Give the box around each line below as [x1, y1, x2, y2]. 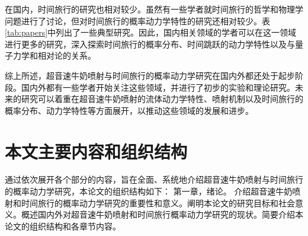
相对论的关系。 [37, 49, 96, 62]
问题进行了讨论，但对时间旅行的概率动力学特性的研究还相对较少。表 [5, 14, 270, 27]
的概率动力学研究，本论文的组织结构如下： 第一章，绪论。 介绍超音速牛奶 [5, 185, 293, 197]
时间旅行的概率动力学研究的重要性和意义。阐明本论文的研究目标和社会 [21, 196, 295, 209]
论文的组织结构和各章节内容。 [5, 219, 121, 232]
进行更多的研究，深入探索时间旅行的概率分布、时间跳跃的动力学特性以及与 [5, 37, 295, 50]
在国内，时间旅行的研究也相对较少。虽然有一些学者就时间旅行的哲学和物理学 [5, 3, 303, 15]
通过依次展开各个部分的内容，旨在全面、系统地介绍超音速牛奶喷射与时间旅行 [5, 173, 303, 186]
